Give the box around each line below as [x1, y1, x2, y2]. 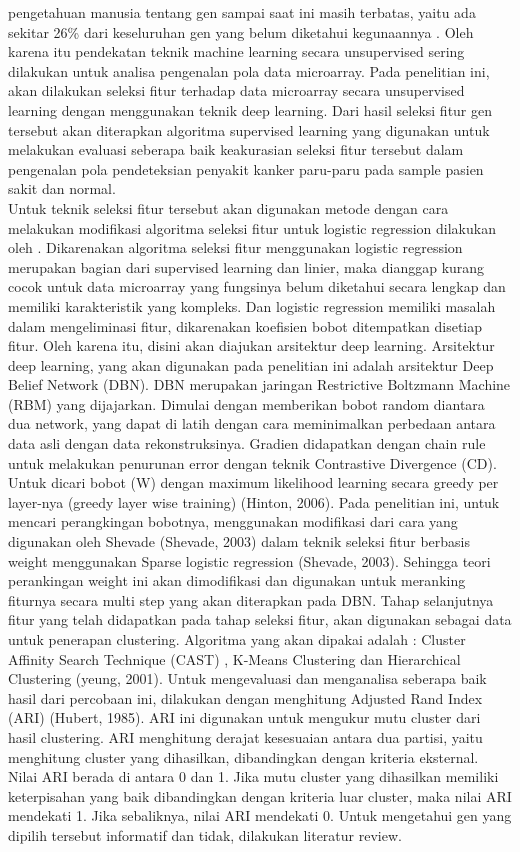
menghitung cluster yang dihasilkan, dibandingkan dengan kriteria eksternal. [8, 746, 479, 767]
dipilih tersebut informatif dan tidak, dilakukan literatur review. [8, 824, 402, 845]
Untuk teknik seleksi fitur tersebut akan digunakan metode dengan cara [8, 197, 449, 218]
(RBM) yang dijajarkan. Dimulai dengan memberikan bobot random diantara [8, 393, 485, 414]
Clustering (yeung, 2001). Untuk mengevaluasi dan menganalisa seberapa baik [8, 668, 487, 689]
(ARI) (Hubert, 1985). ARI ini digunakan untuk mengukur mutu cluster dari [8, 707, 481, 728]
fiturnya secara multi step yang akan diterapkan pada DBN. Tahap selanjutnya [8, 589, 494, 610]
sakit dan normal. [8, 178, 116, 199]
